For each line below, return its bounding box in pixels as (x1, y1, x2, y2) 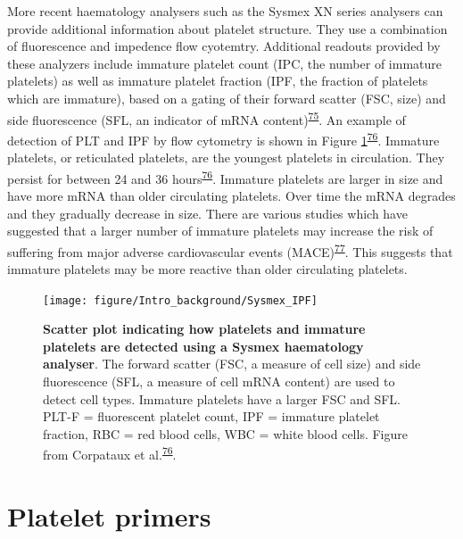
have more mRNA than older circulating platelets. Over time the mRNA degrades (7, 186, 456, 204)
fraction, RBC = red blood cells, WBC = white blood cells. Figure (43, 424, 408, 443)
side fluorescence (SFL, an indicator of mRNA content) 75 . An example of (7, 107, 406, 129)
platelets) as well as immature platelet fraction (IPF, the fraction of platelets (7, 71, 428, 90)
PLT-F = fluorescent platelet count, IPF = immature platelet (43, 407, 380, 426)
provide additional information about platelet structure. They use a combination (7, 19, 448, 37)
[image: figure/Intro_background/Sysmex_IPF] (43, 294, 318, 307)
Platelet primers (7, 497, 211, 534)
